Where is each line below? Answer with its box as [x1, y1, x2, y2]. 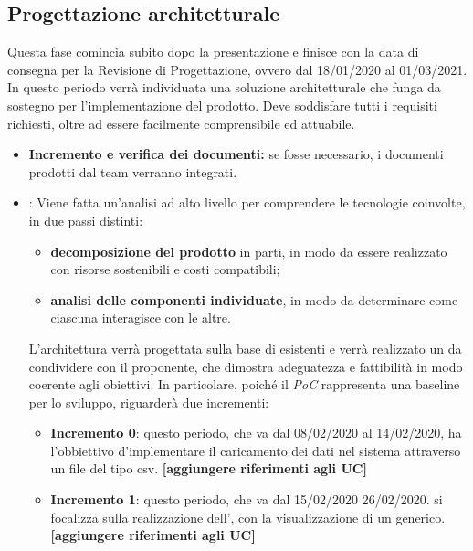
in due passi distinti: [28, 210, 143, 229]
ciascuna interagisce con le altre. [50, 308, 231, 327]
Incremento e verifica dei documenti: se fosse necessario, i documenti [28, 144, 444, 164]
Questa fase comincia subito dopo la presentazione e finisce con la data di [7, 42, 419, 61]
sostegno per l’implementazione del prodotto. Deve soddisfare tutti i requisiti [7, 95, 437, 114]
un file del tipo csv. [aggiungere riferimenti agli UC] [50, 459, 367, 478]
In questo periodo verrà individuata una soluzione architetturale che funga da [7, 78, 441, 97]
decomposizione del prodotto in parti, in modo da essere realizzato [50, 241, 447, 260]
